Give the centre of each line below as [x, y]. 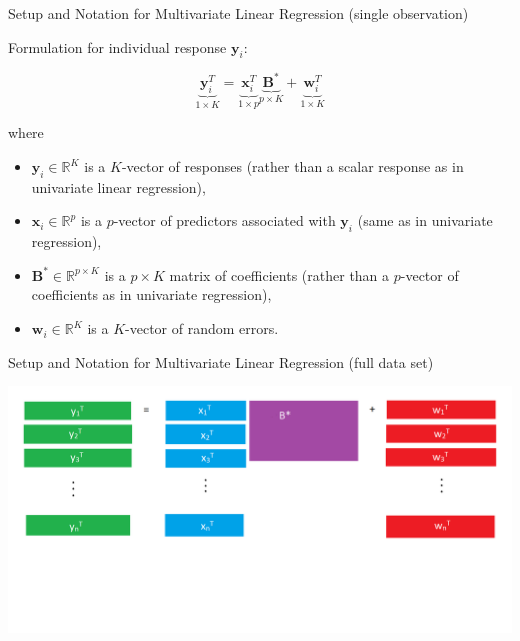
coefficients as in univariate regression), [151, 294]
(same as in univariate [425, 220]
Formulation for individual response [117, 46]
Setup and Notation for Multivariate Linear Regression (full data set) [221, 361]
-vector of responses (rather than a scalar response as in [292, 166]
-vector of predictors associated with [224, 220]
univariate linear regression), [118, 186]
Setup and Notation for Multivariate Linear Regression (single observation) [238, 13]
